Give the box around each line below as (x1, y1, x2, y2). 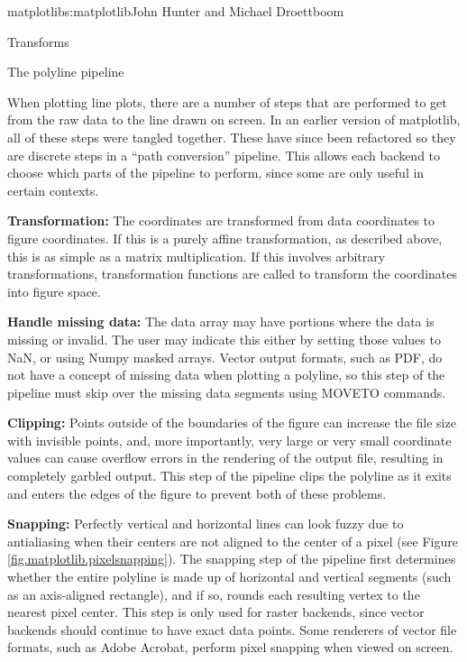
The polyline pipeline (7, 62, 124, 81)
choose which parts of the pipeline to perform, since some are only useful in (7, 163, 425, 182)
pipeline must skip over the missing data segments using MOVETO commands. (7, 382, 446, 401)
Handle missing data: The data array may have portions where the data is (7, 312, 435, 331)
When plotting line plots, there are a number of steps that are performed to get (7, 92, 447, 111)
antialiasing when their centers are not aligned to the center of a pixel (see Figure (7, 531, 458, 550)
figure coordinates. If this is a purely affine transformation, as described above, (7, 228, 443, 247)
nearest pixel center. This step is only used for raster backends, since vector (7, 602, 425, 621)
